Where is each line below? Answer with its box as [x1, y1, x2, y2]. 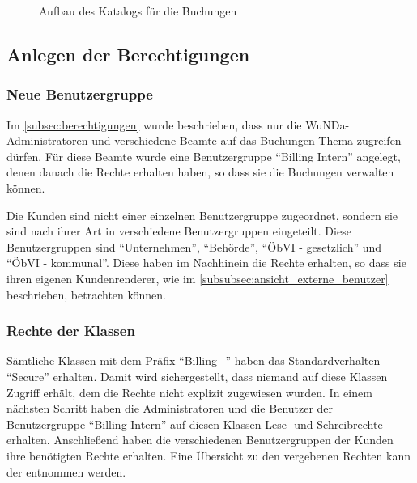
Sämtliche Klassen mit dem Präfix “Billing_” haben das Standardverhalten [6, 352, 381, 369]
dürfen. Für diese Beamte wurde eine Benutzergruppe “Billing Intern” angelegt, [6, 147, 401, 164]
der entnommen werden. [6, 463, 126, 480]
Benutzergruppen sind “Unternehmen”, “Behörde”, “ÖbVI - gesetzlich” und [6, 238, 382, 255]
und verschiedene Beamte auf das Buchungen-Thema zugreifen [91, 132, 402, 149]
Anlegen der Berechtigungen [6, 41, 250, 66]
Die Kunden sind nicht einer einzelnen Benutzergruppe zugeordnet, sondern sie [6, 206, 398, 223]
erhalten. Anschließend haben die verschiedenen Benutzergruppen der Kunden [6, 431, 394, 448]
